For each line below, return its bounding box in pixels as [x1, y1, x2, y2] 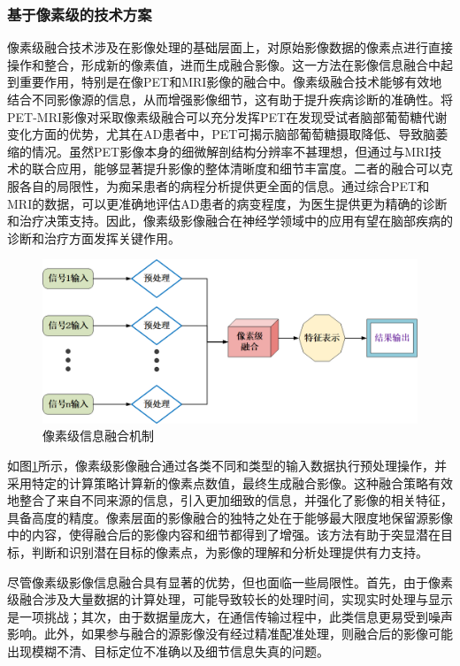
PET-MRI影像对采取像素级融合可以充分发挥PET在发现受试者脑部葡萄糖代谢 [7, 107, 448, 126]
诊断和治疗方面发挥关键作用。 [7, 228, 180, 247]
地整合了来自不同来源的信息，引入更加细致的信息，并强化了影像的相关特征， [7, 491, 453, 509]
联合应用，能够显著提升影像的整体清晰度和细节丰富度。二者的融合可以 [31, 159, 441, 178]
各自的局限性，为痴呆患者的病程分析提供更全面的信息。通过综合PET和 [19, 176, 430, 195]
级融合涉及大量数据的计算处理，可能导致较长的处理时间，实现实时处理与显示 [7, 590, 453, 609]
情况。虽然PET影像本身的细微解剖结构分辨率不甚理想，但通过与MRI [31, 142, 430, 160]
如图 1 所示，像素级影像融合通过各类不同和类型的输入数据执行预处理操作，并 [7, 456, 447, 475]
